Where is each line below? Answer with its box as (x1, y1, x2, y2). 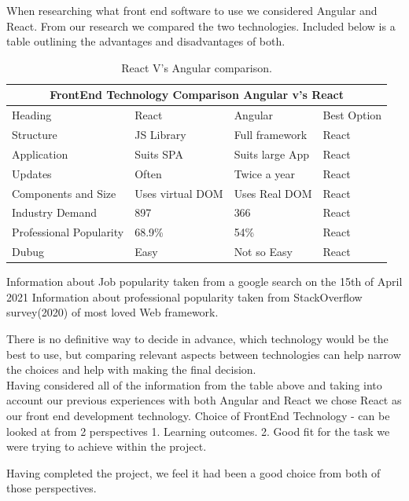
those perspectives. (6, 480, 97, 496)
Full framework (234, 126, 308, 143)
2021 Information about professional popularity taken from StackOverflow (6, 288, 363, 305)
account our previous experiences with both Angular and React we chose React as (6, 392, 402, 408)
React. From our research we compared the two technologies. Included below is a (6, 17, 396, 34)
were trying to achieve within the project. (6, 438, 207, 455)
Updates (12, 165, 52, 181)
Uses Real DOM (234, 185, 312, 201)
